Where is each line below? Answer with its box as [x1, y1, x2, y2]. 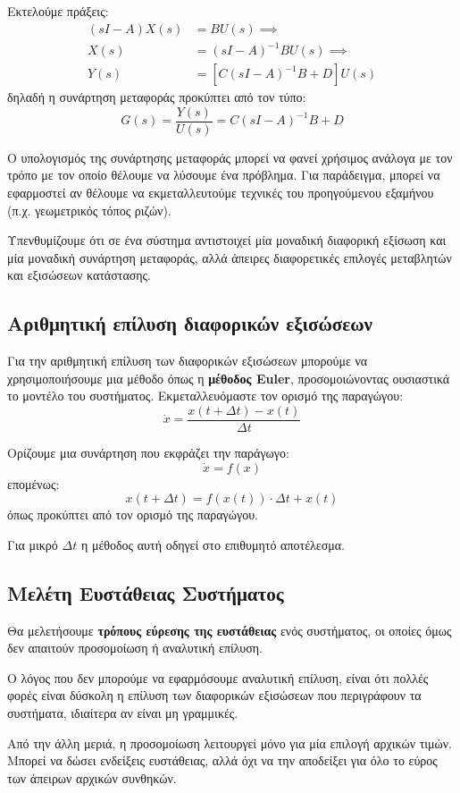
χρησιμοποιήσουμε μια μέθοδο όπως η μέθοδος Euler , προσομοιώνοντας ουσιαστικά [7, 368, 450, 387]
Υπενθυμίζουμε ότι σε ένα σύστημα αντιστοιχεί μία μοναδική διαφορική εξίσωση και [7, 231, 447, 249]
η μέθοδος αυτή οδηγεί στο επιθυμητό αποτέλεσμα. [80, 535, 345, 553]
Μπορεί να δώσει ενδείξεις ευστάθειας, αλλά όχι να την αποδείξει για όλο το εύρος [7, 751, 438, 770]
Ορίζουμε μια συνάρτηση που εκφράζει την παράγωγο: [7, 443, 289, 462]
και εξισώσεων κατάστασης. [7, 266, 152, 284]
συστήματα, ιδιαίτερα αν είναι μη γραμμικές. [7, 704, 238, 721]
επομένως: [7, 474, 60, 493]
